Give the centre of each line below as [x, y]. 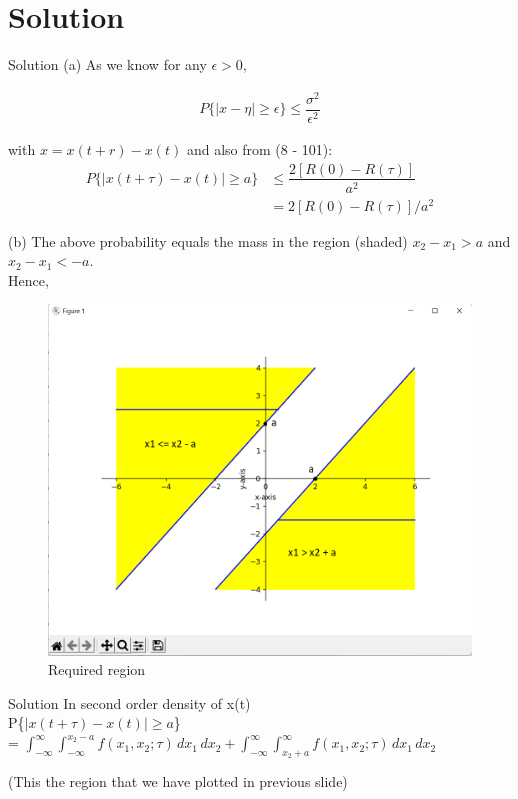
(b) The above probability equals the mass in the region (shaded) [208, 240]
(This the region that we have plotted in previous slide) [178, 781]
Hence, [28, 279]
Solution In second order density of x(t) [129, 702]
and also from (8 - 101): [259, 148]
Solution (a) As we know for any [107, 64]
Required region [97, 669]
